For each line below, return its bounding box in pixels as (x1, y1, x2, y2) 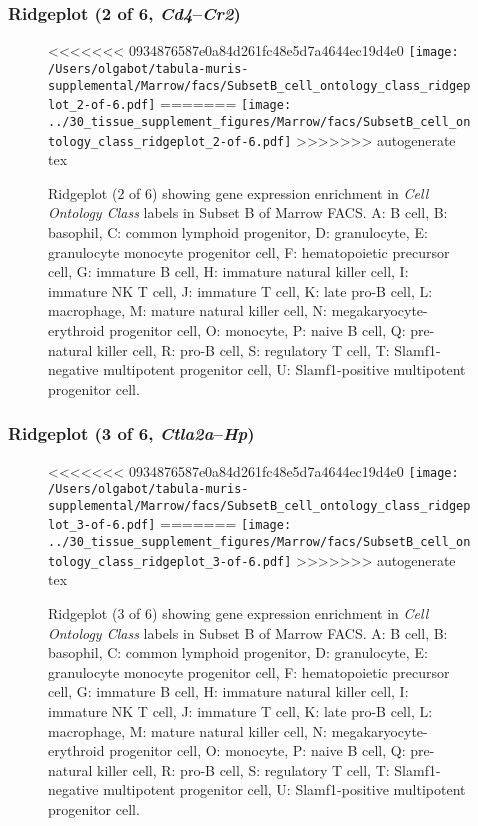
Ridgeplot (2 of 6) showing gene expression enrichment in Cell (48, 182, 429, 203)
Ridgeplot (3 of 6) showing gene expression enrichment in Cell (48, 603, 429, 624)
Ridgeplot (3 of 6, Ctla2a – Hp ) (8, 421, 255, 446)
